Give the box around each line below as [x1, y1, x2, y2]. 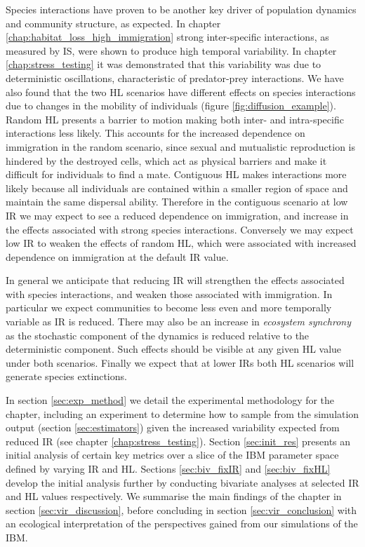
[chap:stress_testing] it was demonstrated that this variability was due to [6, 57, 321, 72]
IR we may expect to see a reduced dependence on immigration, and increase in [6, 208, 349, 222]
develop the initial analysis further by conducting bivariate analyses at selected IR [6, 475, 359, 489]
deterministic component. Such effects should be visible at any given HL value [6, 342, 342, 356]
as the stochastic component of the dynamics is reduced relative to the [6, 327, 310, 342]
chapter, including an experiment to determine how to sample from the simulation [6, 406, 359, 421]
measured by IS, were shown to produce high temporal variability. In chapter [6, 43, 337, 58]
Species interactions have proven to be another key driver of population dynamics [6, 2, 357, 16]
